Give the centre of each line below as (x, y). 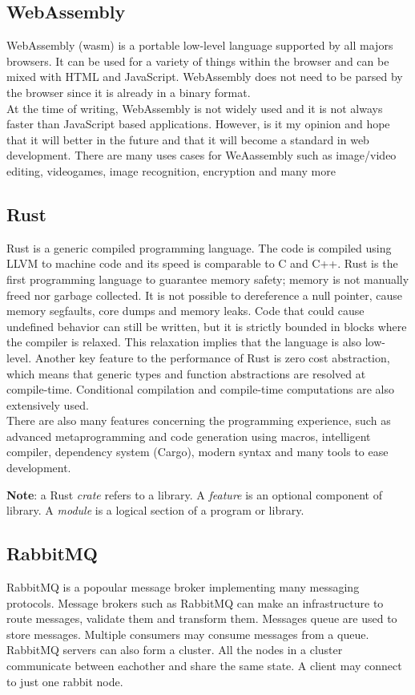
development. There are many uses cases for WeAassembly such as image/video (201, 155)
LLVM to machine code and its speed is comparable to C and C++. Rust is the (202, 263)
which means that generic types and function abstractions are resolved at (186, 373)
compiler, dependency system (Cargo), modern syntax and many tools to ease (197, 452)
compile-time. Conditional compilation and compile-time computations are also (200, 389)
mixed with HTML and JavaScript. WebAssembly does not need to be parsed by (205, 77)
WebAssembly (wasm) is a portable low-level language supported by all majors (200, 45)
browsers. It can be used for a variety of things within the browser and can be (198, 61)
